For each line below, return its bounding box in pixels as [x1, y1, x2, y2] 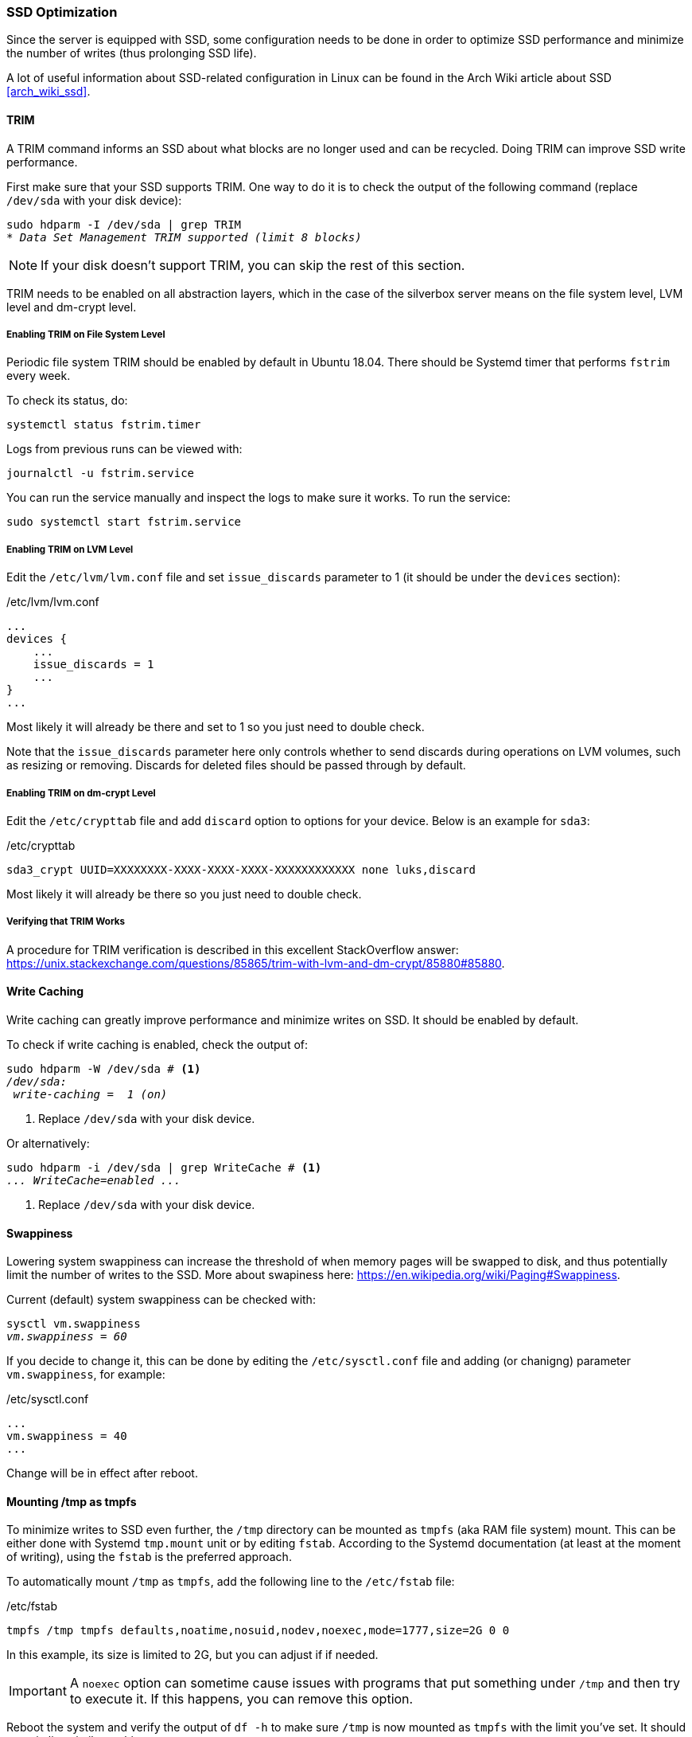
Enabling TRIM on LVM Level [6, 543, 134, 555]
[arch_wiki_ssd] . [6, 84, 91, 99]
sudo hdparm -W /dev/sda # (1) [6, 1062, 201, 1075]
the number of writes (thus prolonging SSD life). [6, 46, 257, 61]
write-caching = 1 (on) [13, 1087, 168, 1101]
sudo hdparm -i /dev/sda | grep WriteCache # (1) [6, 1160, 322, 1174]
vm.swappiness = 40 [6, 1430, 127, 1443]
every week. [6, 369, 71, 383]
